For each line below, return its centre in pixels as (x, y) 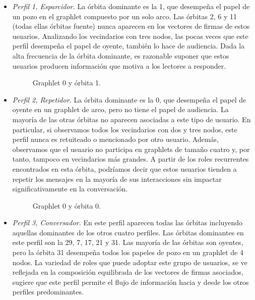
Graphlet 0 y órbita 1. (67, 83)
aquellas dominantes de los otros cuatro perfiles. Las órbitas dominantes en (128, 232)
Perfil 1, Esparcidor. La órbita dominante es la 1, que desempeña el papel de (131, 6)
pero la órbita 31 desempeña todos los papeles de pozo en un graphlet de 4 (128, 252)
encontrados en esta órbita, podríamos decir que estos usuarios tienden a (124, 168)
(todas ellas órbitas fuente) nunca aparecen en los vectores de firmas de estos (131, 26)
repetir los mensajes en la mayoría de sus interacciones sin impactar (117, 179)
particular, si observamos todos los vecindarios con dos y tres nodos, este (125, 129)
